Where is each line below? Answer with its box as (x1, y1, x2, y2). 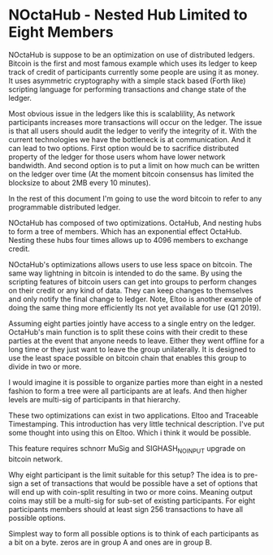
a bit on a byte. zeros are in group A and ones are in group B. (8, 537, 213, 547)
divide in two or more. (8, 362, 82, 371)
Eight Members (8, 23, 114, 41)
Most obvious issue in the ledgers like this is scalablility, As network (8, 108, 236, 119)
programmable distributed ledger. (8, 202, 121, 212)
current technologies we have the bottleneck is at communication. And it (8, 134, 252, 144)
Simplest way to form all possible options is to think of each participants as (8, 528, 259, 538)
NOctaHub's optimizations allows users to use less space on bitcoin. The (8, 259, 253, 269)
